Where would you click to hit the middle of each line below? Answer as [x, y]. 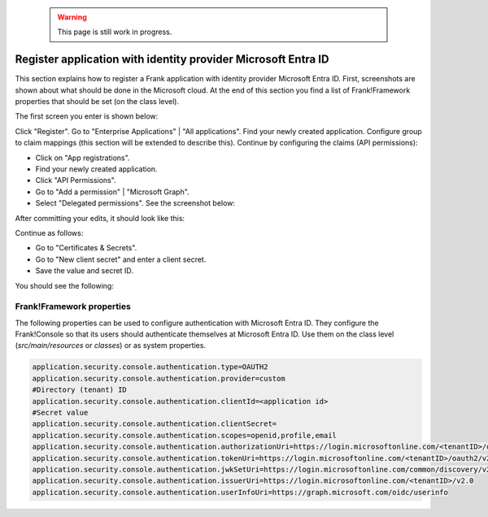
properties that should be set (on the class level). [97, 102]
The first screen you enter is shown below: [87, 116]
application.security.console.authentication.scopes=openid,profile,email [185, 435]
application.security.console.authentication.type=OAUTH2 [150, 367]
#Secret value [60, 413]
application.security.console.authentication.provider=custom [159, 378]
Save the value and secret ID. [84, 271]
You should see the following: [64, 285]
